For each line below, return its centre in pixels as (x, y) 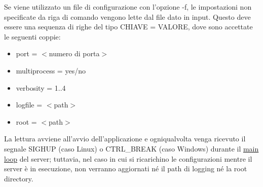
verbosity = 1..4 (41, 87)
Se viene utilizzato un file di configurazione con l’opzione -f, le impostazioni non (128, 7)
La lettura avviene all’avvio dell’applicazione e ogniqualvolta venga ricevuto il (125, 139)
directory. (19, 178)
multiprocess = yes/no (51, 70)
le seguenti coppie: (32, 36)
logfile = (29, 105)
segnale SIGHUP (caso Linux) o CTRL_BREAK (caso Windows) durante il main (131, 148)
